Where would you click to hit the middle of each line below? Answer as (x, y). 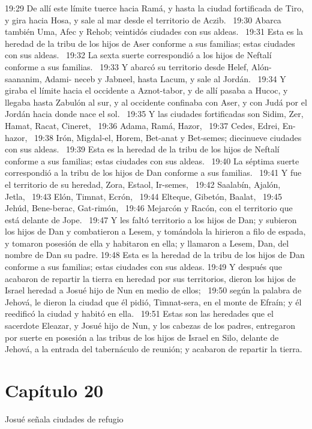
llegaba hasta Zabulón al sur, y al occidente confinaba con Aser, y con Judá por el (156, 102)
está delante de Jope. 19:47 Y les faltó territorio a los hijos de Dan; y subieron (151, 219)
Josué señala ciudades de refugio (64, 418)
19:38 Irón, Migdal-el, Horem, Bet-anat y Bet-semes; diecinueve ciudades (168, 137)
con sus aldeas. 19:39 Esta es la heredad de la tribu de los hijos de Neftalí (142, 149)
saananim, (23, 78)
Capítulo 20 (54, 390)
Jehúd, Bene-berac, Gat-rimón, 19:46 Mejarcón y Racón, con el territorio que (149, 208)
